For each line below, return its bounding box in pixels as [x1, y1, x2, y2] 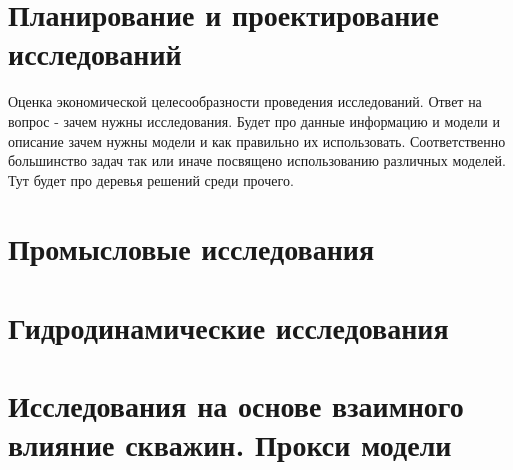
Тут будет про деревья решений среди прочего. [8, 169, 294, 190]
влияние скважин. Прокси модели [8, 424, 452, 465]
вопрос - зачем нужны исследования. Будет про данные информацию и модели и [8, 110, 500, 131]
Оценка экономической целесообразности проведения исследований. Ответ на [8, 91, 482, 112]
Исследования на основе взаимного [8, 385, 464, 426]
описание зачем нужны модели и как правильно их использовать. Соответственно [8, 130, 506, 151]
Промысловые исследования [8, 228, 375, 269]
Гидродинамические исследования [8, 306, 449, 347]
